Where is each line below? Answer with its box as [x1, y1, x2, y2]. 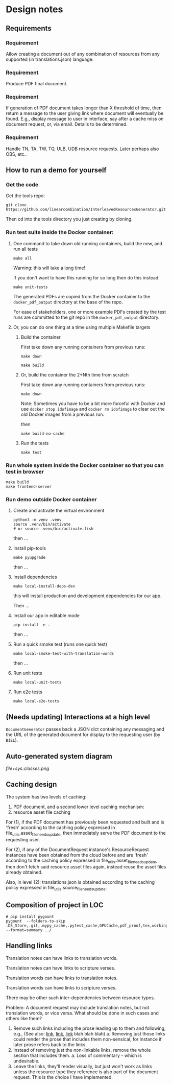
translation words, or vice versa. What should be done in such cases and [6, 1010, 159, 1016]
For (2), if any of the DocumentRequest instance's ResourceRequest [6, 846, 150, 853]
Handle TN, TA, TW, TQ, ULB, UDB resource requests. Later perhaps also [6, 146, 159, 152]
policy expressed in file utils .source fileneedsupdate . [6, 885, 107, 892]
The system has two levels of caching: [6, 793, 87, 800]
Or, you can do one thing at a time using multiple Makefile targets [13, 324, 151, 330]
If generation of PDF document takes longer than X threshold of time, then [6, 105, 162, 111]
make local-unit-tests [13, 680, 62, 685]
